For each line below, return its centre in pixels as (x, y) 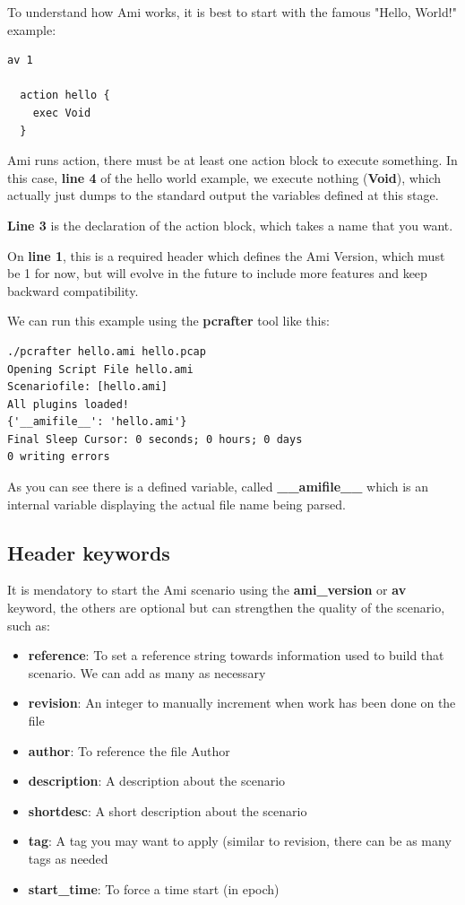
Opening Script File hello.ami (100, 369)
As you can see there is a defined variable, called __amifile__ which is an (218, 487)
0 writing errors (59, 457)
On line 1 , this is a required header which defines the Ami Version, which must (226, 255)
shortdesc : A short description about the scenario (168, 810)
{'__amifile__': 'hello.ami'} (97, 422)
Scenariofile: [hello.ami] (87, 387)
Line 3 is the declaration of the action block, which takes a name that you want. (230, 225)
